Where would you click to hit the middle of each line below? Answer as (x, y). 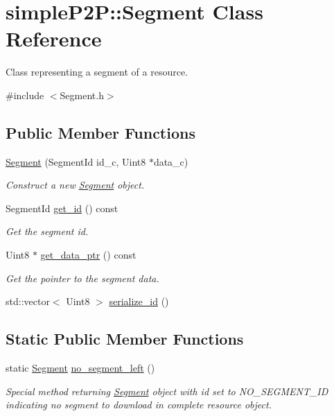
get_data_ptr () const (88, 255)
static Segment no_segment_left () (80, 368)
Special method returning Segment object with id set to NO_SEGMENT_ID (167, 391)
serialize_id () (139, 301)
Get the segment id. (47, 231)
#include (25, 95)
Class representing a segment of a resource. (97, 72)
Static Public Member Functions (125, 339)
